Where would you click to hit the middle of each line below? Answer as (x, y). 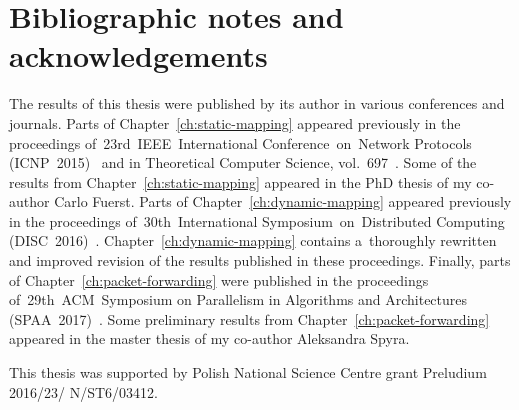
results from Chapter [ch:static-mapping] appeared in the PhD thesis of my (240, 181)
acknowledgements (138, 55)
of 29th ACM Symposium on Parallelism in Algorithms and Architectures (238, 299)
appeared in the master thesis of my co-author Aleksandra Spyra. (209, 338)
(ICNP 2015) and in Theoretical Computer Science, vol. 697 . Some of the (243, 162)
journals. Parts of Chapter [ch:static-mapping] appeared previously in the (235, 122)
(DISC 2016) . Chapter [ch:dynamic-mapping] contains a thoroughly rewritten (253, 240)
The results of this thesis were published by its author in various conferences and (257, 103)
